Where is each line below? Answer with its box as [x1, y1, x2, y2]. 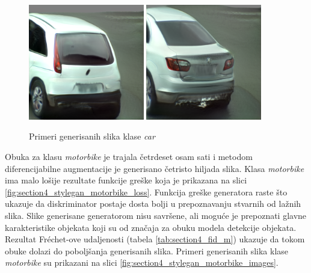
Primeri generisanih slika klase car [29, 130, 155, 143]
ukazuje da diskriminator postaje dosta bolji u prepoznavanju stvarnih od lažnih [5, 197, 301, 210]
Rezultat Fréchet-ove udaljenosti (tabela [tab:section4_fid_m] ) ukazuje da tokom [5, 233, 305, 245]
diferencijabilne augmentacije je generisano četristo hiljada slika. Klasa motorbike [5, 162, 304, 174]
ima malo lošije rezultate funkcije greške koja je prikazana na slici [5, 174, 247, 186]
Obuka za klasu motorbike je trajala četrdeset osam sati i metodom [5, 150, 253, 162]
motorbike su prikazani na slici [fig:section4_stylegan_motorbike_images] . [5, 256, 279, 269]
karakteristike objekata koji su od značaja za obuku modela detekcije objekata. [5, 221, 297, 233]
